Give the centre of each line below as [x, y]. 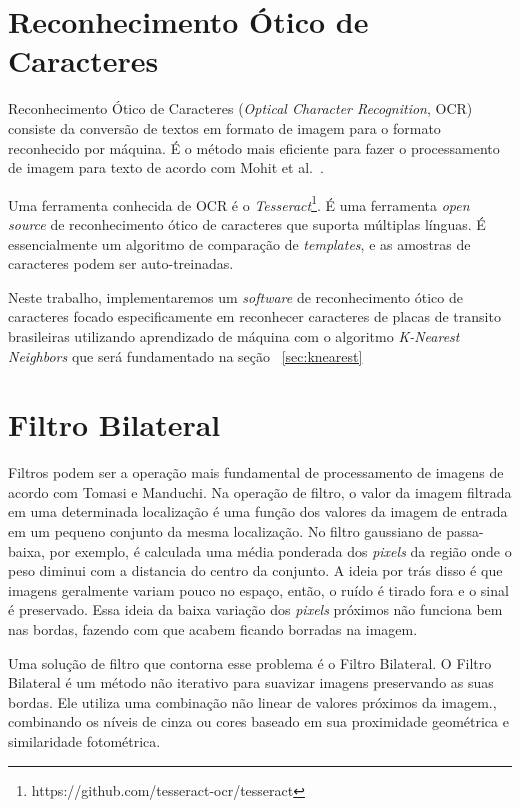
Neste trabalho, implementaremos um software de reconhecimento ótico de [235, 296]
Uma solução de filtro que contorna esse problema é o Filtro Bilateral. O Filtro [250, 662]
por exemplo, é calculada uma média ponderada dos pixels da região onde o [280, 550]
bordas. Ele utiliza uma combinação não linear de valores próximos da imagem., [252, 701]
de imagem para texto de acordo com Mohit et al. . [166, 167]
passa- [465, 531]
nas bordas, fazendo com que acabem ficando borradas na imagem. [213, 628]
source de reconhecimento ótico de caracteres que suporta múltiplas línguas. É [247, 223]
